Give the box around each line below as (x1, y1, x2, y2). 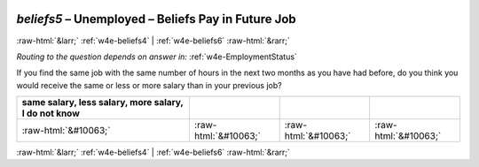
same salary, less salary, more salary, (21, 96, 184, 109)
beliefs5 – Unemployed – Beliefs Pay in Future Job (16, 11, 296, 27)
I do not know (21, 107, 80, 119)
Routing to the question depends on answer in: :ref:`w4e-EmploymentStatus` (16, 51, 297, 62)
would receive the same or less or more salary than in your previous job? (16, 80, 283, 90)
